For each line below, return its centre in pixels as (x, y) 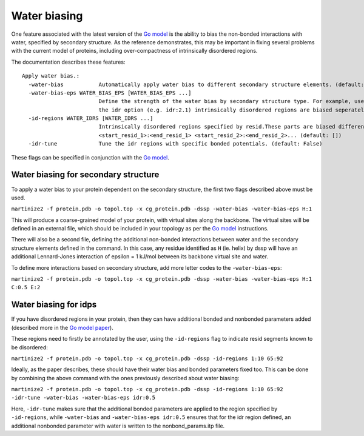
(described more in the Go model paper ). (62, 327)
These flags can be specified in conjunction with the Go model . (90, 157)
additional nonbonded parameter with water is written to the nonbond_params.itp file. (118, 426)
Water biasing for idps (54, 305)
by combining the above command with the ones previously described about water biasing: (125, 378)
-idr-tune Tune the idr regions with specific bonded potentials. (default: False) (175, 144)
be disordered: (29, 347)
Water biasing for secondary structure (85, 175)
